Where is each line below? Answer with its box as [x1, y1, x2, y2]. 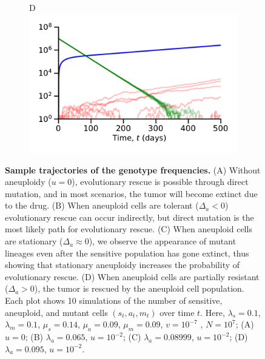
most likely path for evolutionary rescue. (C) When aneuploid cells [5, 223, 252, 235]
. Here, [200, 306, 225, 318]
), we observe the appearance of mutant [89, 235, 236, 247]
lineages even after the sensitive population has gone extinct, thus [5, 246, 249, 259]
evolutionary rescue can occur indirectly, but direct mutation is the [5, 210, 254, 223]
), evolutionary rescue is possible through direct [72, 175, 249, 188]
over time [159, 306, 195, 318]
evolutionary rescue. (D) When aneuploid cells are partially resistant [5, 270, 260, 283]
